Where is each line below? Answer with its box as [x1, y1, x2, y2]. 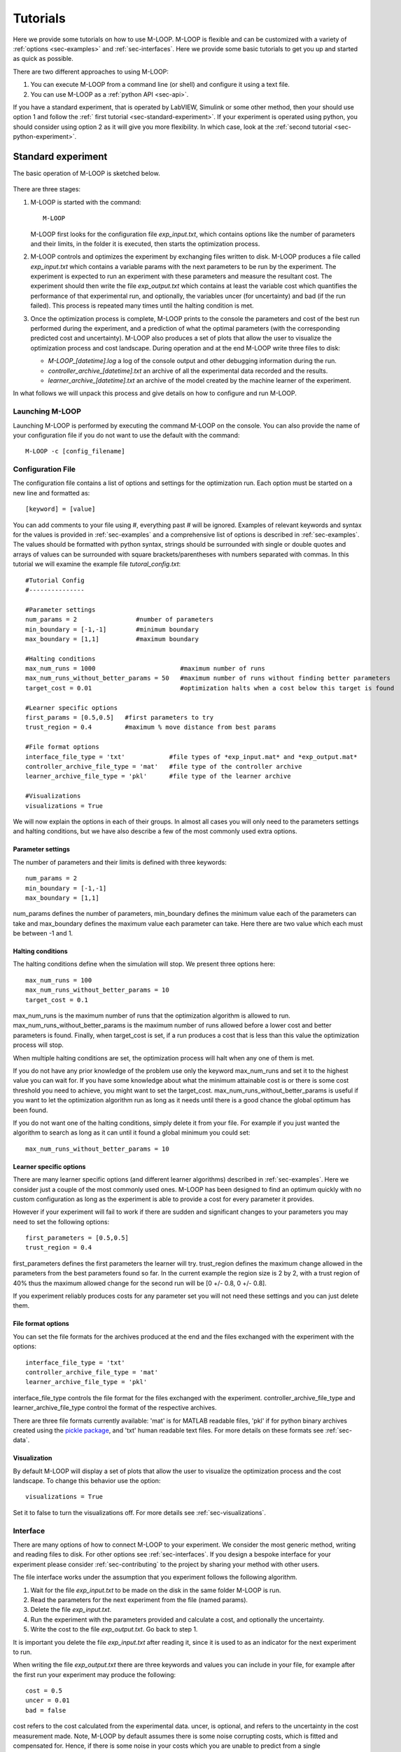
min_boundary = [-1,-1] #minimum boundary [25, 625, 199, 634]
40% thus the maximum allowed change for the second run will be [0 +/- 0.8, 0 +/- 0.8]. [13, 1279, 267, 1287]
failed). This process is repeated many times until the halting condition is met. [30, 301, 255, 310]
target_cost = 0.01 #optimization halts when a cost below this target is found [25, 684, 395, 692]
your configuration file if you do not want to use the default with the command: [13, 431, 240, 439]
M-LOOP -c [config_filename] [25, 447, 125, 456]
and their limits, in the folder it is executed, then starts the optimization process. [30, 239, 260, 248]
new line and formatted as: [13, 488, 90, 497]
